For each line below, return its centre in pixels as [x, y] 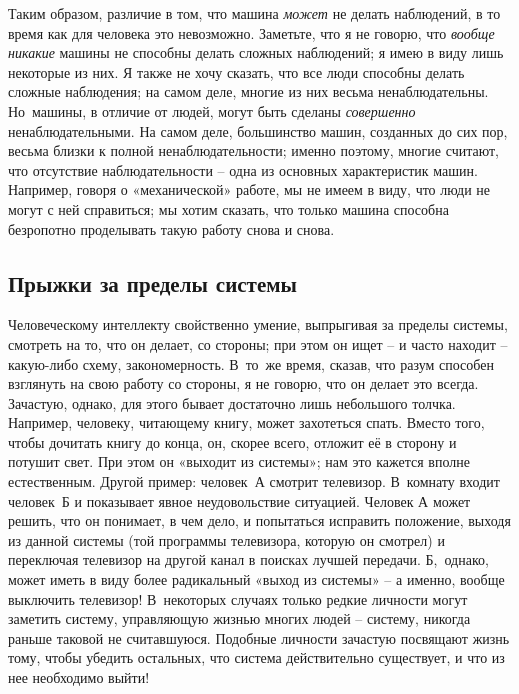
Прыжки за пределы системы [152, 282]
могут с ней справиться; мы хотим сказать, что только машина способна [228, 208]
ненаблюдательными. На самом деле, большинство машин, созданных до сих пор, [258, 130]
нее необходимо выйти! [79, 677]
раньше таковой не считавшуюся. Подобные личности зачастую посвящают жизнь [259, 637]
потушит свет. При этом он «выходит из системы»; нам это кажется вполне [239, 461]
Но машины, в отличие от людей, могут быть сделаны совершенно [212, 110]
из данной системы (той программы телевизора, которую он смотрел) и [226, 539]
